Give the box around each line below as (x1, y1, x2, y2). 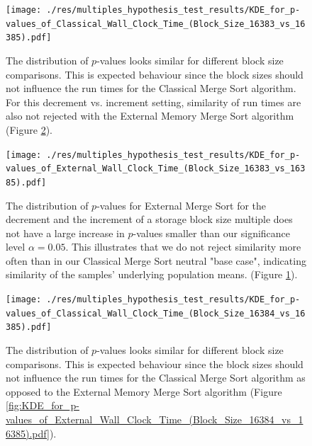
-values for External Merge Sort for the (96, 198, 267, 212)
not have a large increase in (6, 225, 125, 240)
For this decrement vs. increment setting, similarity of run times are (6, 94, 301, 109)
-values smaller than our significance (133, 225, 291, 240)
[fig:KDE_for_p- (6, 398, 79, 413)
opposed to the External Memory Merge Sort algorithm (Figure (6, 384, 282, 399)
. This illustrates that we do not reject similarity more (65, 239, 301, 254)
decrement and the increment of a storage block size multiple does (6, 212, 293, 227)
